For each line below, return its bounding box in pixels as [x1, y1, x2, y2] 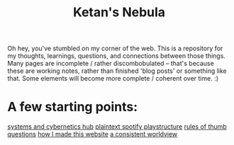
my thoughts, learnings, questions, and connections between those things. [7, 52, 225, 60]
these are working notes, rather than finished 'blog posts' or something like [7, 66, 227, 75]
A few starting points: [7, 99, 138, 115]
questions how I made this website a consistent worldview [7, 130, 178, 139]
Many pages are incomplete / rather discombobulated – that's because [7, 59, 214, 68]
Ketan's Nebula [73, 4, 165, 21]
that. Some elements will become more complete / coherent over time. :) [7, 74, 218, 83]
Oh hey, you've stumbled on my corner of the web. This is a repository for [7, 44, 223, 53]
